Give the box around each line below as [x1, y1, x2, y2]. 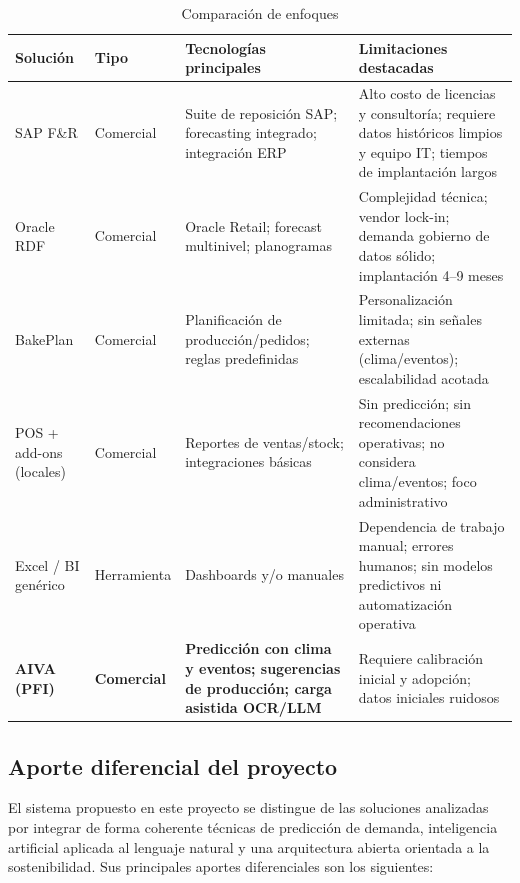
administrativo [358, 490, 448, 511]
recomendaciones [358, 412, 461, 433]
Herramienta [94, 564, 172, 585]
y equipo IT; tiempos [358, 141, 488, 162]
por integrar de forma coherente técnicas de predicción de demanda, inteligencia [8, 816, 498, 837]
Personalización [358, 289, 453, 310]
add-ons [15, 441, 63, 462]
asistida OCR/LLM [185, 697, 322, 718]
